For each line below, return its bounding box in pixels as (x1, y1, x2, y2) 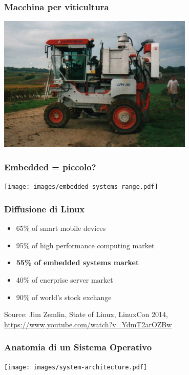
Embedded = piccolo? (4, 161, 96, 173)
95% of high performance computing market (16, 240, 155, 250)
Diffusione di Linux (4, 202, 85, 215)
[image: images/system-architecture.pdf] (4, 363, 148, 371)
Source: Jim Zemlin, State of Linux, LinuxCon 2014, (4, 309, 168, 320)
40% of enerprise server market (16, 274, 113, 285)
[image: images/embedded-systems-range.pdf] (4, 183, 158, 191)
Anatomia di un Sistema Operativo (4, 341, 152, 353)
